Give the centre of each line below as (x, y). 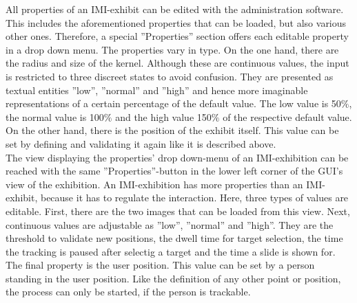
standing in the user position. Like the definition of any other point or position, (173, 278)
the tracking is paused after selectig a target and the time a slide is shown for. (171, 251)
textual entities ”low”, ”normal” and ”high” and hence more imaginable (157, 90)
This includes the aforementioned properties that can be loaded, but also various (176, 22)
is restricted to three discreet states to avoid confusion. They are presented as (170, 76)
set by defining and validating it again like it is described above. (141, 143)
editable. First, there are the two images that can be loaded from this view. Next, (178, 211)
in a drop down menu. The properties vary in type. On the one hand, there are (172, 49)
